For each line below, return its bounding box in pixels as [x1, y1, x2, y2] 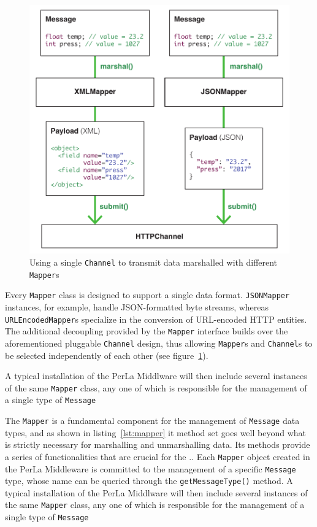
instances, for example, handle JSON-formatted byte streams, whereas [5, 301, 269, 314]
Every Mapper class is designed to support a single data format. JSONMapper [5, 288, 290, 301]
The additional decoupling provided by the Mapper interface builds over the [5, 325, 288, 337]
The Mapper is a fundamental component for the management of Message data [5, 414, 300, 427]
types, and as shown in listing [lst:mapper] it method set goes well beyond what [5, 426, 306, 439]
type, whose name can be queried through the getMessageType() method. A [5, 474, 293, 487]
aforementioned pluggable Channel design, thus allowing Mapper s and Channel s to [5, 336, 313, 349]
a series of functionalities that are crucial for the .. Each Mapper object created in [5, 450, 310, 463]
